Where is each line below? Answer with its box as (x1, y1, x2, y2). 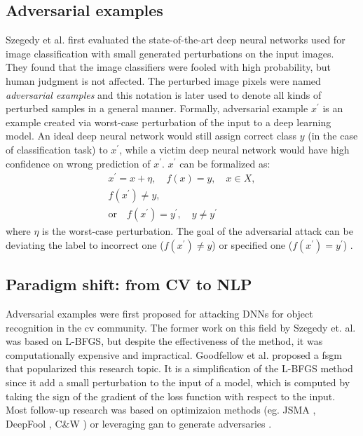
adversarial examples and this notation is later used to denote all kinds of (6, 87, 322, 102)
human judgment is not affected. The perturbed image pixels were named (6, 73, 321, 88)
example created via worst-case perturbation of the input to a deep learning (6, 114, 331, 129)
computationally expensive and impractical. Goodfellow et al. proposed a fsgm (6, 347, 342, 362)
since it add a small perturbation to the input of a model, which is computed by (6, 375, 350, 390)
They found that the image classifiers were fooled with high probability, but (6, 60, 331, 74)
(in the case (308, 128, 358, 143)
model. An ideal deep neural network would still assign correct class (6, 128, 297, 143)
